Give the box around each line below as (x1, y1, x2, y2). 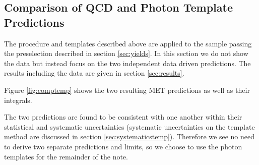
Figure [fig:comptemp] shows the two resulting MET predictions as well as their (4, 84, 250, 95)
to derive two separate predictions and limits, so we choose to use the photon (4, 141, 242, 151)
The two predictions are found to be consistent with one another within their (4, 112, 242, 122)
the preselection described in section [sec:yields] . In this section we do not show (4, 48, 248, 59)
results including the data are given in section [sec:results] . (4, 68, 184, 78)
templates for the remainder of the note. (4, 151, 128, 161)
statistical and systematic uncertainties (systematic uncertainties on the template (4, 121, 255, 132)
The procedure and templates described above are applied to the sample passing (4, 38, 252, 48)
